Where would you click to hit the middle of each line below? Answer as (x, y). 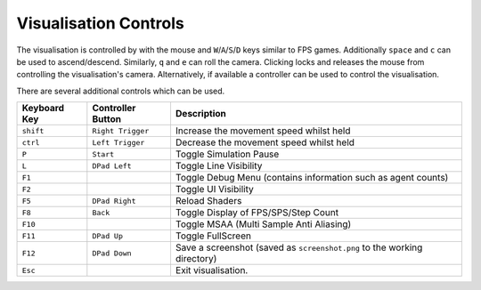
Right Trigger (121, 130)
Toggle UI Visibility (214, 189)
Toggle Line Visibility (219, 166)
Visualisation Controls (100, 23)
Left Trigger (118, 142)
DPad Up (108, 236)
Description (200, 114)
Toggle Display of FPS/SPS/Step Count (257, 213)
